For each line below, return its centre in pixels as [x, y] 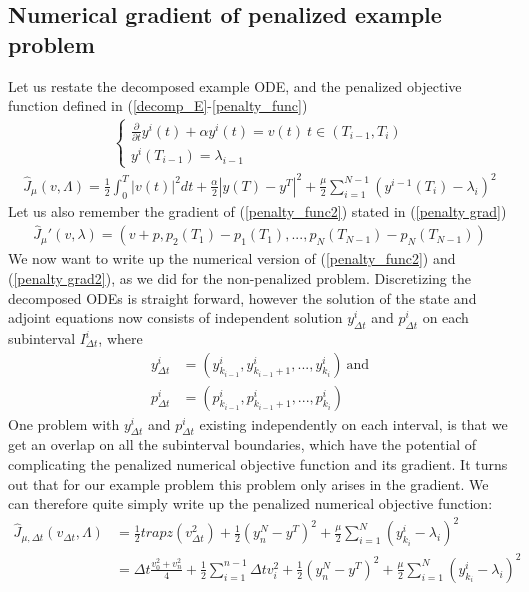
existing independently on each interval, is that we [353, 423]
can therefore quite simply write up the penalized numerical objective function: [250, 503]
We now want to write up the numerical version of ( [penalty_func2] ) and [232, 258]
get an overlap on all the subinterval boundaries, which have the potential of [242, 444]
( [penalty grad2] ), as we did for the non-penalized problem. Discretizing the [239, 278]
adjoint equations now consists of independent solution [175, 317]
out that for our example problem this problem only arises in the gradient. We [248, 483]
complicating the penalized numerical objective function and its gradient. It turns [258, 464]
